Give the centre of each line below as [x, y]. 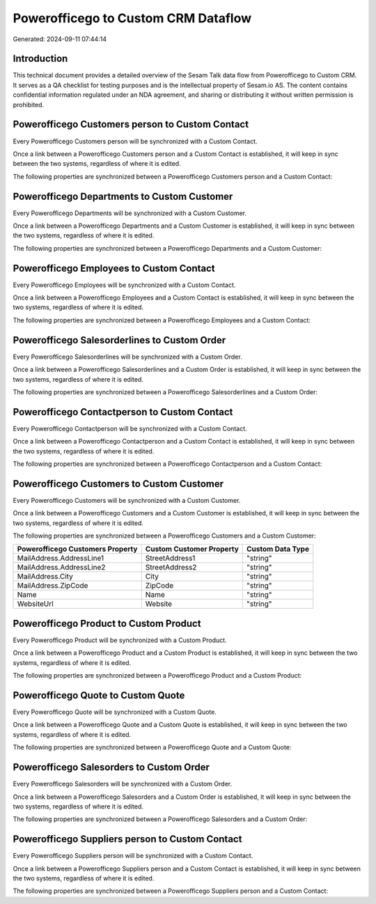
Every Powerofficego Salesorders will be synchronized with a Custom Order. [123, 784]
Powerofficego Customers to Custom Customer [118, 484]
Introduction [40, 59]
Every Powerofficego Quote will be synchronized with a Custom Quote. [115, 712]
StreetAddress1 [170, 559]
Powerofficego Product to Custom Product [107, 623]
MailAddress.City [45, 577]
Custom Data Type [278, 549]
